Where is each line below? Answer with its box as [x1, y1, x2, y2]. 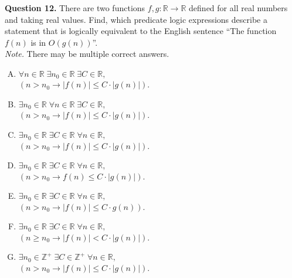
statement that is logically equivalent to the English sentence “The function [5, 25, 277, 37]
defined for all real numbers [189, 2, 288, 13]
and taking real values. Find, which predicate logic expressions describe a [5, 13, 267, 25]
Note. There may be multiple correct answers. [5, 48, 169, 60]
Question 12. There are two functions [5, 2, 145, 13]
